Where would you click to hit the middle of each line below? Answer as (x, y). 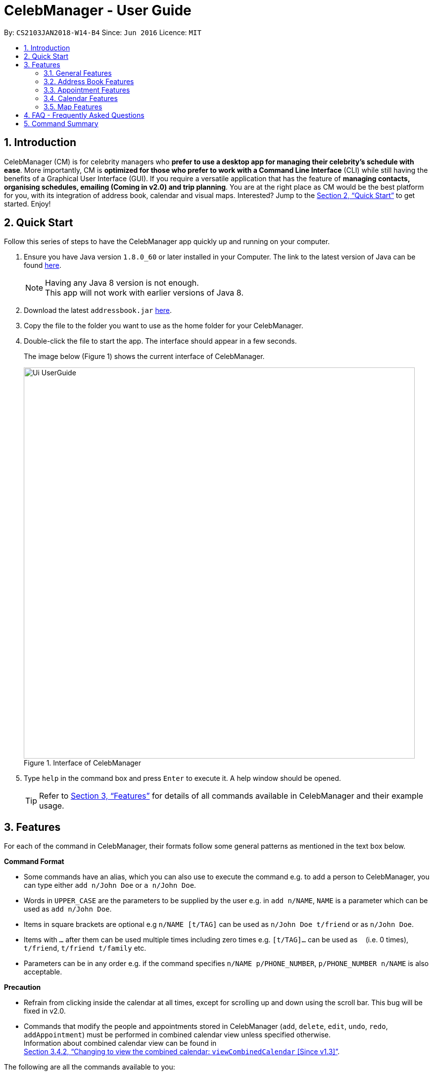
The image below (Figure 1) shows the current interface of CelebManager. (144, 357)
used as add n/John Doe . (68, 909)
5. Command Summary (61, 123)
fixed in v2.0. (45, 1011)
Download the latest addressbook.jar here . (98, 310)
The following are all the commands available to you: (90, 1067)
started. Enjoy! (27, 204)
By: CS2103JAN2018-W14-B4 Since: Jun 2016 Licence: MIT (103, 32)
